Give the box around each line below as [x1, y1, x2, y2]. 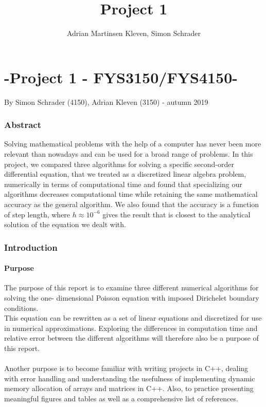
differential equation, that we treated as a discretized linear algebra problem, [4, 169, 246, 179]
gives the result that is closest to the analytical [102, 209, 251, 219]
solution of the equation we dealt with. [4, 219, 126, 230]
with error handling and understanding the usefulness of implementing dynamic [4, 373, 255, 383]
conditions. [4, 302, 39, 313]
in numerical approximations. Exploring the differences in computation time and [4, 322, 258, 333]
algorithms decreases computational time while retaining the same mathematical [4, 189, 258, 199]
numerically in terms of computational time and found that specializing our [4, 178, 242, 189]
